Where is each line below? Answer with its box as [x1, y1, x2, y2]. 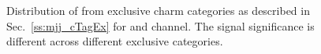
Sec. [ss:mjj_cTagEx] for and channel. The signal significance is [6, 17, 315, 34]
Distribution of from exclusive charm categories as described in [6, 2, 310, 18]
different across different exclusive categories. [6, 33, 223, 49]
